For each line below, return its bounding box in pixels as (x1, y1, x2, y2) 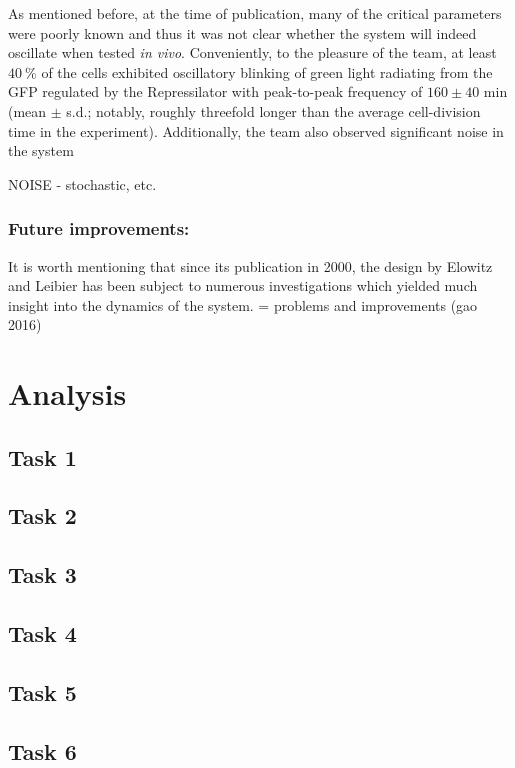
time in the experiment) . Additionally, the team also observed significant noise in (8, 120, 504, 141)
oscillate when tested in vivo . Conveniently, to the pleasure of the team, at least (8, 42, 497, 63)
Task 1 (8, 441, 77, 472)
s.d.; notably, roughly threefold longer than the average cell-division (66, 100, 481, 121)
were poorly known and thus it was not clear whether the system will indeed (8, 22, 477, 43)
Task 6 (8, 735, 77, 766)
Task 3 (8, 559, 77, 590)
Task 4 (8, 618, 77, 649)
